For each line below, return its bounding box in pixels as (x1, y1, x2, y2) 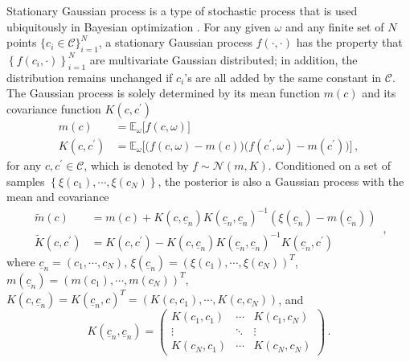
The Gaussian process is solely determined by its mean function (6, 84, 320, 101)
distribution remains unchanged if (6, 68, 173, 85)
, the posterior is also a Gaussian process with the (158, 172, 404, 189)
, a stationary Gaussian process (98, 34, 252, 51)
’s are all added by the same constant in (184, 68, 382, 85)
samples (6, 172, 45, 189)
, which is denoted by (84, 157, 189, 174)
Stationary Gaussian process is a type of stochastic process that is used (6, 2, 358, 19)
